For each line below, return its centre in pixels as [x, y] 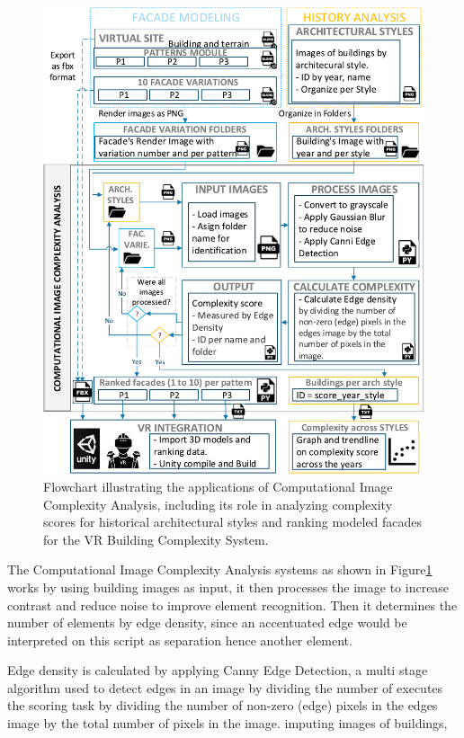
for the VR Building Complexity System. [156, 539]
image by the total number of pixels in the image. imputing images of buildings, [228, 723]
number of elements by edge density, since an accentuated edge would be [207, 622]
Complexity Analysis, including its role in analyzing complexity [218, 504]
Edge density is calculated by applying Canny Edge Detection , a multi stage [218, 670]
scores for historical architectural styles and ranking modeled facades [233, 522]
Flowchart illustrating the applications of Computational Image [218, 486]
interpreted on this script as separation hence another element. [180, 640]
